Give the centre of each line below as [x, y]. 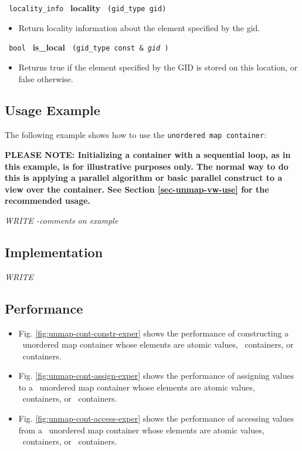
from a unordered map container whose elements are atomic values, [141, 430]
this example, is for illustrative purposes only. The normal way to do [147, 166]
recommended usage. [48, 201]
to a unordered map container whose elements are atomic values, [137, 387]
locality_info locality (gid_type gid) [88, 8]
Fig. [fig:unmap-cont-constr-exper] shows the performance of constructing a [154, 333]
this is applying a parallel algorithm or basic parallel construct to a [144, 178]
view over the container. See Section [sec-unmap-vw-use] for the [137, 189]
